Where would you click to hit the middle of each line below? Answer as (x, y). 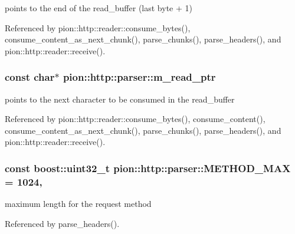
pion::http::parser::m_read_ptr (139, 77)
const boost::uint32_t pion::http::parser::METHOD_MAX (148, 168)
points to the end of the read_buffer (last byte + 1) (99, 8)
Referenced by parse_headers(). (62, 223)
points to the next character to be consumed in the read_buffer (120, 99)
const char (30, 77)
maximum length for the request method (78, 204)
